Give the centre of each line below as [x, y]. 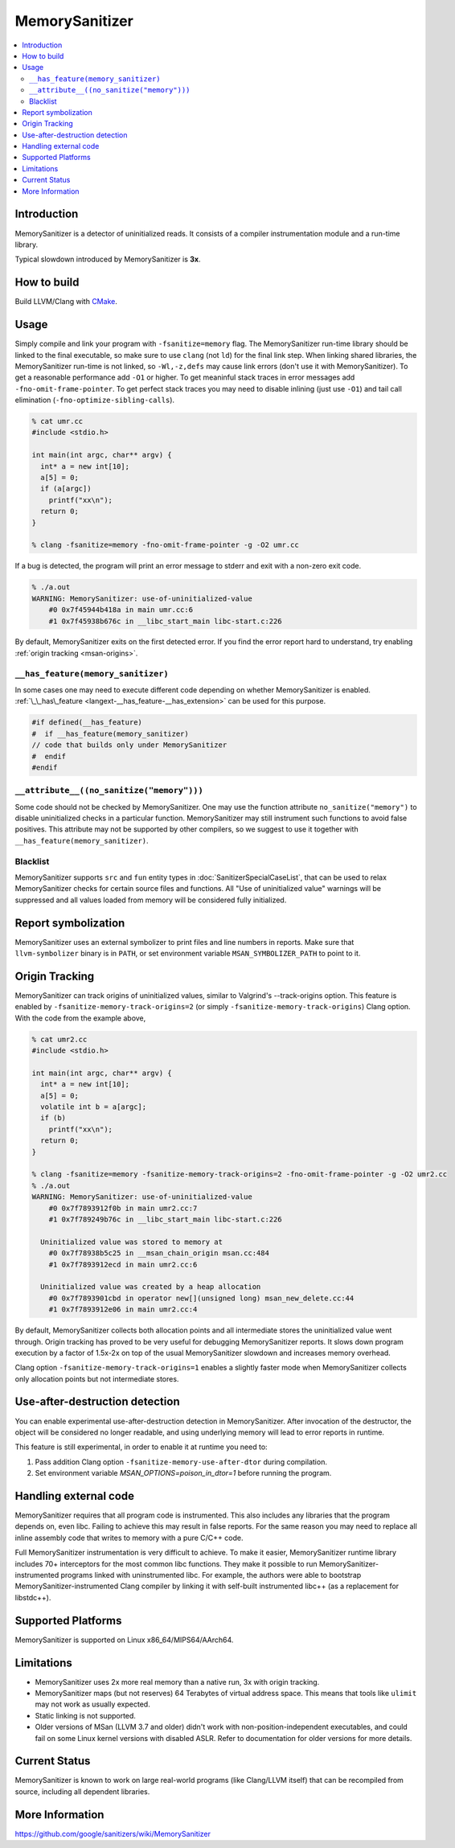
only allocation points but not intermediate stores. [97, 1378]
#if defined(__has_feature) [87, 723]
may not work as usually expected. [92, 1704]
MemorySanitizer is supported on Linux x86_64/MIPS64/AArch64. [124, 1640]
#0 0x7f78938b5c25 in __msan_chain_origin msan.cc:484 [159, 1253]
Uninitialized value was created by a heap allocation [151, 1287]
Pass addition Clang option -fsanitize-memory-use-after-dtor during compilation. [181, 1462]
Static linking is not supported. [86, 1715]
